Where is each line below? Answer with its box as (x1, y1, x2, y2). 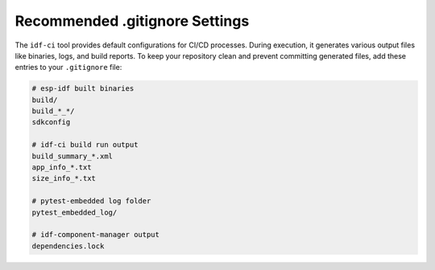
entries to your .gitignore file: (14, 63, 122, 72)
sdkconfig (31, 117, 71, 127)
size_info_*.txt (31, 174, 97, 183)
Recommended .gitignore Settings (14, 12, 250, 30)
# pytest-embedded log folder (31, 197, 151, 206)
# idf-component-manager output (31, 230, 160, 239)
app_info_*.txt (31, 163, 92, 172)
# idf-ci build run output (31, 141, 139, 149)
